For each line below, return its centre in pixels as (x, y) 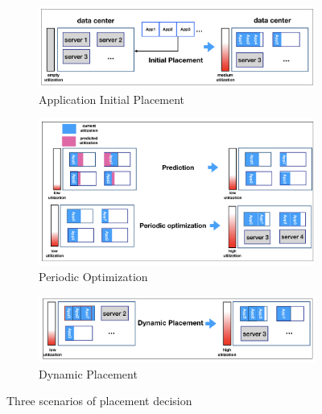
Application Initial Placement (112, 99)
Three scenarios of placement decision (99, 401)
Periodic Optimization (93, 276)
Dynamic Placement (88, 373)
